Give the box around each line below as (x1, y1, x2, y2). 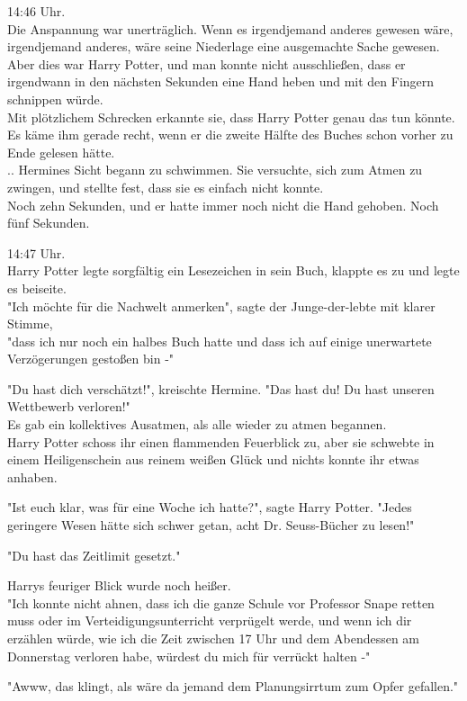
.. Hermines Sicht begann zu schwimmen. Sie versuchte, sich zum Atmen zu (7, 160, 423, 179)
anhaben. (7, 467, 58, 486)
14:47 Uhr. (7, 243, 66, 262)
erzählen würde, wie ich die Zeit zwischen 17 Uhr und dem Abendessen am (7, 629, 420, 647)
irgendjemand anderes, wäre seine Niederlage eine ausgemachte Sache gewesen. (7, 37, 440, 56)
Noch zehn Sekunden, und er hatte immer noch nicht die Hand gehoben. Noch (7, 195, 439, 214)
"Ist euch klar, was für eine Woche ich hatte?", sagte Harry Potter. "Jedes (7, 498, 412, 517)
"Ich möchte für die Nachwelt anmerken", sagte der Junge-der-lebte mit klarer (7, 296, 436, 315)
